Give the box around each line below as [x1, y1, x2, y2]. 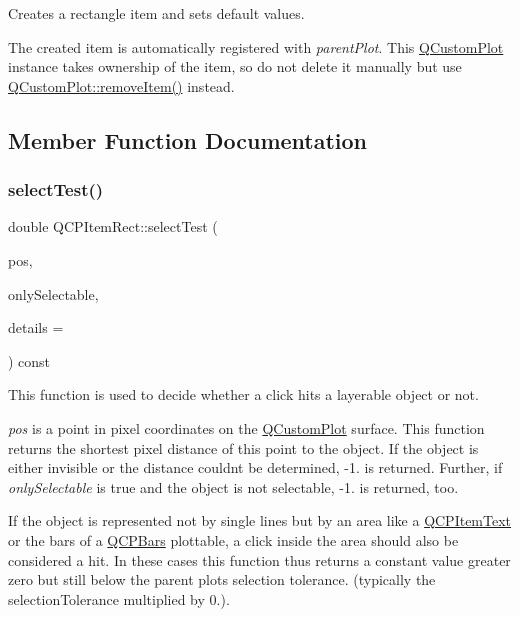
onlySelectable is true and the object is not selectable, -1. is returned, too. [8, 476, 459, 497]
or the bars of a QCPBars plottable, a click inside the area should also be [8, 529, 459, 550]
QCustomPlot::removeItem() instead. [8, 75, 235, 96]
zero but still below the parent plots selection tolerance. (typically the [8, 569, 436, 590]
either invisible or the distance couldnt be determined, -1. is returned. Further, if [8, 457, 503, 478]
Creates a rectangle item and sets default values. [8, 3, 305, 23]
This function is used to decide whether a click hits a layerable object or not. [8, 384, 479, 405]
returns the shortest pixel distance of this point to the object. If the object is [8, 437, 479, 458]
